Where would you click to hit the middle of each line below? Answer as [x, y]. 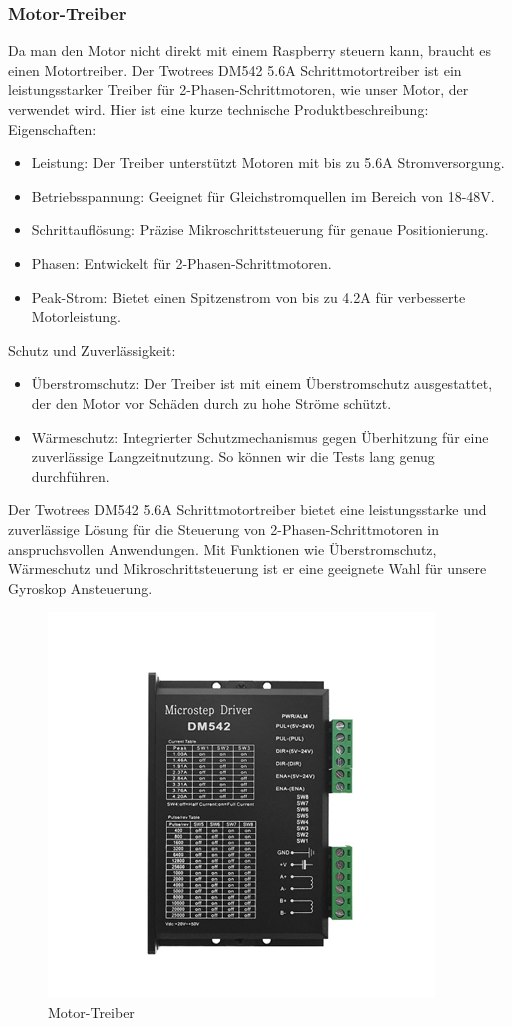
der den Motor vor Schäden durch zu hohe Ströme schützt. [211, 402]
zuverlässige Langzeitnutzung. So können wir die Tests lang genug [233, 456]
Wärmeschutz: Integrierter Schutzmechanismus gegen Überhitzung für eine [260, 436]
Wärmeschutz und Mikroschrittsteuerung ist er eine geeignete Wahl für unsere [247, 568]
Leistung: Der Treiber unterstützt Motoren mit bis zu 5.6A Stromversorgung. [268, 162]
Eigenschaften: [52, 128]
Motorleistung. [76, 316]
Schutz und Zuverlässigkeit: [92, 349]
